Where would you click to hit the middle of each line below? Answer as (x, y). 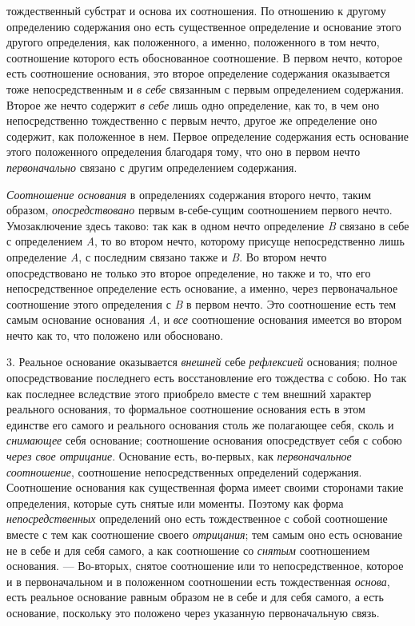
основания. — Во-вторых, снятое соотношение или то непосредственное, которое (205, 566)
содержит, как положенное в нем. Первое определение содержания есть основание (208, 136)
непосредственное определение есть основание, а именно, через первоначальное (202, 288)
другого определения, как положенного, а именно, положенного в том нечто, (193, 42)
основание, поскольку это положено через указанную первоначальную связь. (193, 612)
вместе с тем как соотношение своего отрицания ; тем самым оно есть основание (205, 534)
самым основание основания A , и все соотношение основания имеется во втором (204, 319)
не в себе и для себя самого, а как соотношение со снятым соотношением (188, 550)
